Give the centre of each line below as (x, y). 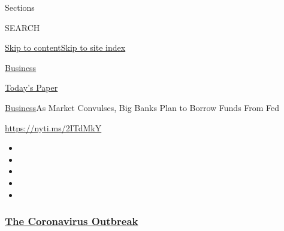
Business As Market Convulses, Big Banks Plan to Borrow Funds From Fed (142, 107)
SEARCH (22, 27)
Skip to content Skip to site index (65, 47)
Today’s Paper (31, 87)
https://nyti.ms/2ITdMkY (53, 127)
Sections (20, 7)
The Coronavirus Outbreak (72, 221)
